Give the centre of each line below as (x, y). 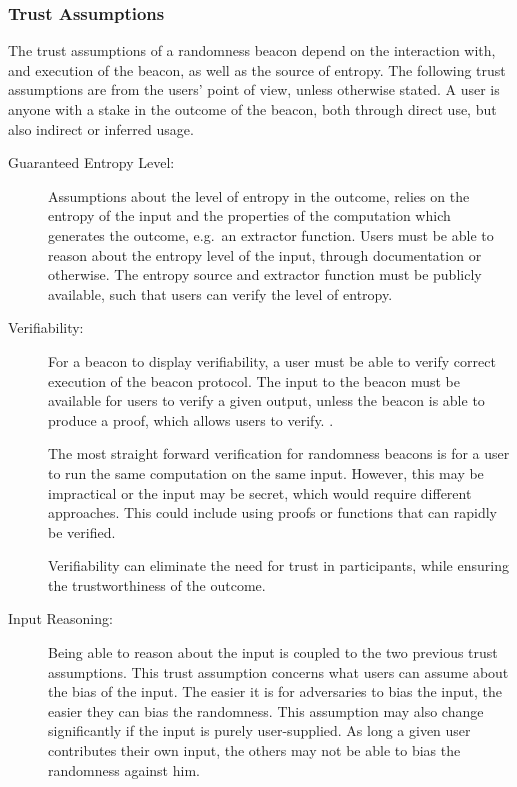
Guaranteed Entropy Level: (91, 162)
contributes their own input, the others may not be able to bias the (254, 750)
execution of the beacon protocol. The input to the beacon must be (254, 380)
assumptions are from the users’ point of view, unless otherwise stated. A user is (254, 89)
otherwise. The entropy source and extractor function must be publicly (265, 274)
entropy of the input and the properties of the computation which (249, 215)
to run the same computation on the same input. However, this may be (266, 472)
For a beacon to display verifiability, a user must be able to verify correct (272, 360)
